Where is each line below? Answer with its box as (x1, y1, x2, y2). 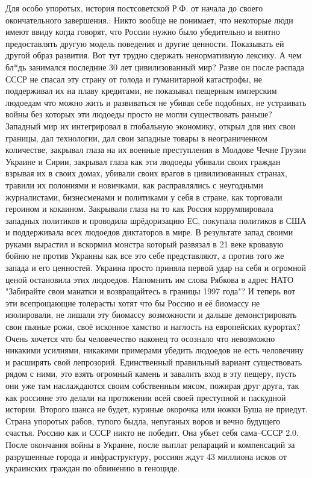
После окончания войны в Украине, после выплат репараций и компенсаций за (5, 438, 295, 450)
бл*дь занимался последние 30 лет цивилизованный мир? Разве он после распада (5, 60, 305, 73)
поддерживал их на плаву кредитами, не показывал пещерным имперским (5, 84, 277, 97)
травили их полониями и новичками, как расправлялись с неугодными (5, 178, 263, 191)
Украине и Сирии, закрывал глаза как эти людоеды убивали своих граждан (5, 155, 281, 167)
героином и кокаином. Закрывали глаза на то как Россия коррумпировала (5, 202, 273, 215)
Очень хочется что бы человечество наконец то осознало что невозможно (5, 332, 275, 344)
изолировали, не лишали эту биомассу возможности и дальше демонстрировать (5, 308, 297, 321)
